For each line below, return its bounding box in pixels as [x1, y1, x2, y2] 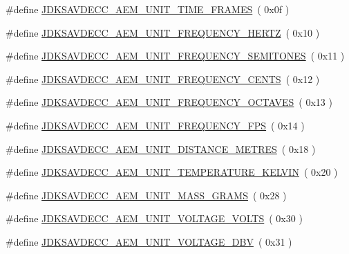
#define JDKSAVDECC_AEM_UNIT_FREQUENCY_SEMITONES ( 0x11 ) [6, 48, 345, 63]
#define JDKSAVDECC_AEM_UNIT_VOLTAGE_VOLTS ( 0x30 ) [6, 211, 303, 226]
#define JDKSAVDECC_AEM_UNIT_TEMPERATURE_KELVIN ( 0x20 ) [6, 165, 338, 179]
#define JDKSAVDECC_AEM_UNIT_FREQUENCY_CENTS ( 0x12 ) [6, 71, 320, 86]
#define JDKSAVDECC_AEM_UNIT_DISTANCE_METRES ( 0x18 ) [6, 141, 316, 156]
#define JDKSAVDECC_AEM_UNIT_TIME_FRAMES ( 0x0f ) [6, 2, 290, 16]
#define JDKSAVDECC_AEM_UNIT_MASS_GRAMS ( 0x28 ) [6, 188, 287, 202]
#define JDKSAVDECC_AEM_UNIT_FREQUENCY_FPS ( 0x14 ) [6, 118, 305, 132]
